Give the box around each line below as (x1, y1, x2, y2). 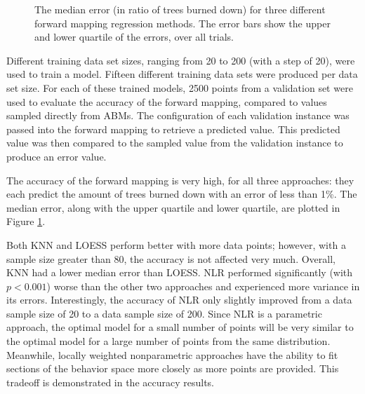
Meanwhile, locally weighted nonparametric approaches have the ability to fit (6, 347, 338, 362)
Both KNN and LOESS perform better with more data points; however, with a (6, 237, 346, 252)
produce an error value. (6, 149, 107, 163)
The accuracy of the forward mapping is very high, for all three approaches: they (6, 172, 354, 187)
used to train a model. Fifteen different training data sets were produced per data (6, 67, 358, 81)
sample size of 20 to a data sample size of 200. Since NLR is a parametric (6, 306, 322, 320)
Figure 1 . (6, 214, 46, 229)
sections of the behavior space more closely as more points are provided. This (6, 361, 339, 376)
